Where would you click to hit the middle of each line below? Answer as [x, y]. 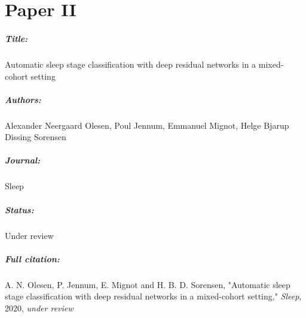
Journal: [23, 160]
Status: [19, 209]
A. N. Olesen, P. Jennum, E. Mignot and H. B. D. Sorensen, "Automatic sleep [148, 284]
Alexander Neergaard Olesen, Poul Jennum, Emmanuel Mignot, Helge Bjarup [147, 125]
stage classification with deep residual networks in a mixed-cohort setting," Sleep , [153, 296]
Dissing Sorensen [36, 137]
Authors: [23, 99]
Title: [16, 38]
